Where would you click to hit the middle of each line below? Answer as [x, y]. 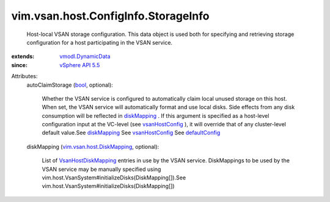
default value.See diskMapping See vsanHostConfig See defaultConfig [131, 133]
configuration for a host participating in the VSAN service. [100, 42]
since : [19, 65]
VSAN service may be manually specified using [101, 169]
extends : [23, 56]
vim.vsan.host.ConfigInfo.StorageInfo [110, 16]
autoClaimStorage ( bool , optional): [70, 85]
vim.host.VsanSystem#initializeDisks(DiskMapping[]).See [114, 178]
